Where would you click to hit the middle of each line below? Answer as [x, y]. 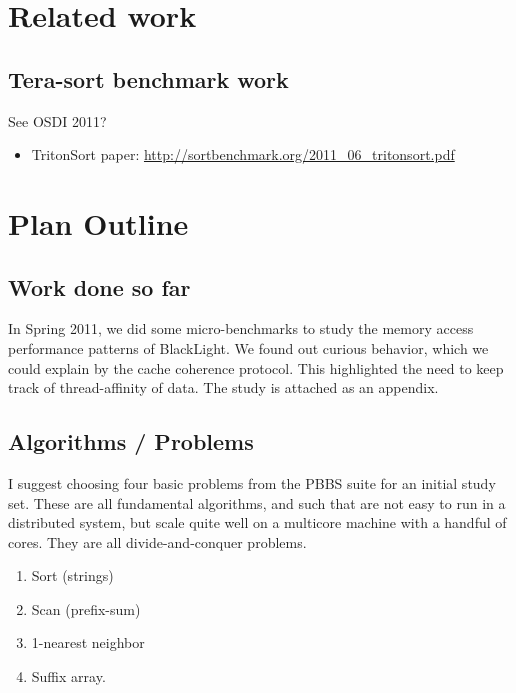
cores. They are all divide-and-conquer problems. [157, 541]
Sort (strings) [72, 575]
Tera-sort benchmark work [148, 78]
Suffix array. [68, 676]
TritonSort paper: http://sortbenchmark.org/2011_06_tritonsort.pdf [243, 154]
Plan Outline [98, 222]
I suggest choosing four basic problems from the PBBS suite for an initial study [252, 482]
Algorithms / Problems [131, 441]
